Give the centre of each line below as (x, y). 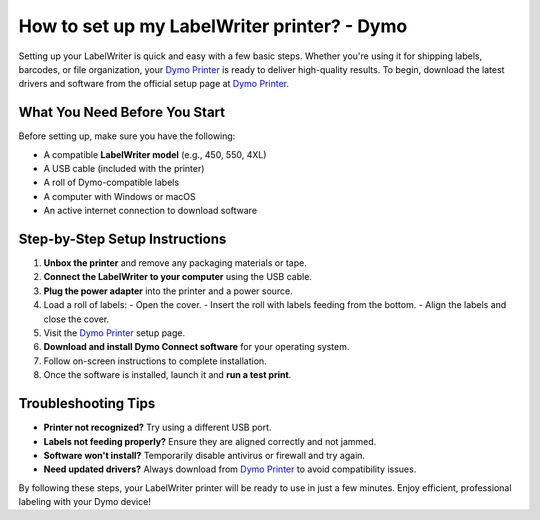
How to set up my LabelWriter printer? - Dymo (213, 26)
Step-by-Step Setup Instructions (122, 239)
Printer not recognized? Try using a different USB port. (157, 427)
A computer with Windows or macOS (119, 196)
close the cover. (76, 319)
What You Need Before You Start (122, 112)
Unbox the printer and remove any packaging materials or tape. (175, 263)
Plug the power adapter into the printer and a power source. (168, 291)
